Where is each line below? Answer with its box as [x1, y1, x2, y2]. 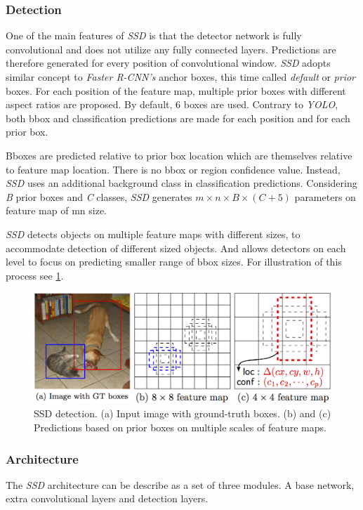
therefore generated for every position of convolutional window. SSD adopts [6, 55, 331, 70]
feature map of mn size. [6, 203, 107, 218]
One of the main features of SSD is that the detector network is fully [6, 28, 302, 43]
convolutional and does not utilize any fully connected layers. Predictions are [6, 41, 336, 56]
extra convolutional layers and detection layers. [6, 491, 209, 506]
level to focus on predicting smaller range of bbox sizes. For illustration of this [6, 254, 342, 269]
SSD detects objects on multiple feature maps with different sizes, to [6, 226, 301, 241]
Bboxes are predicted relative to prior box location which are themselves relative [6, 148, 352, 162]
